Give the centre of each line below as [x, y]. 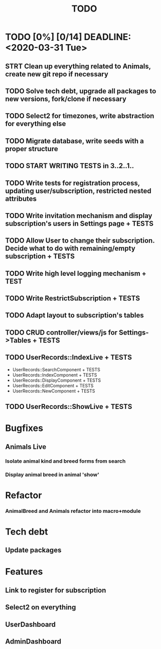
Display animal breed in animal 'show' [52, 474]
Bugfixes [24, 428]
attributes [21, 199]
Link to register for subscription [56, 590]
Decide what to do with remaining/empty [70, 248]
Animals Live [26, 447]
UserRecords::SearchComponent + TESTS [56, 369]
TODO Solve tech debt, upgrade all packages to [81, 91]
